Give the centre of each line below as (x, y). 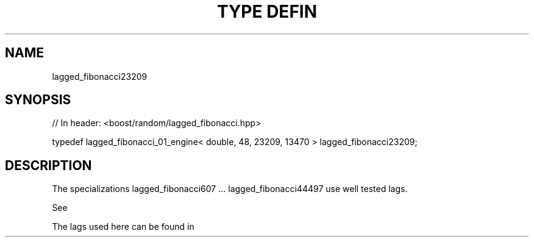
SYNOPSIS (38, 100)
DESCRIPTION (48, 165)
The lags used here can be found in (123, 227)
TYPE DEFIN (267, 12)
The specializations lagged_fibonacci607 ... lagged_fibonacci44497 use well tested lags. (230, 189)
